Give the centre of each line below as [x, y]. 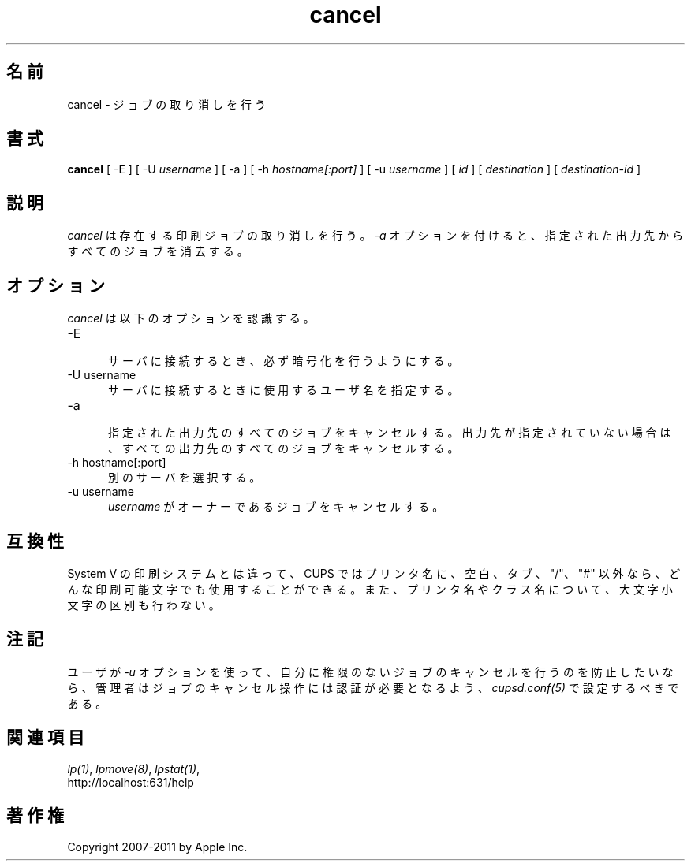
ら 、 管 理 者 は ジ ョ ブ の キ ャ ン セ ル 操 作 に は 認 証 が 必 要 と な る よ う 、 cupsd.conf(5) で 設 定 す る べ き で [373, 687]
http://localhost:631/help [131, 782]
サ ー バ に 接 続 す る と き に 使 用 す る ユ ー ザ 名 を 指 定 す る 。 [284, 390]
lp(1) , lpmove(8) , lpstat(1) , [134, 768]
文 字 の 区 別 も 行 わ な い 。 [144, 605]
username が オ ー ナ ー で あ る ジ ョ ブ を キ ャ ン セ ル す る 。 [276, 507]
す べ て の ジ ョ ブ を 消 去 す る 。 [158, 251]
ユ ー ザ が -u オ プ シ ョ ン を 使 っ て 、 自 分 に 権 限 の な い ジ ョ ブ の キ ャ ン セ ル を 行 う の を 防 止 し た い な [370, 672]
